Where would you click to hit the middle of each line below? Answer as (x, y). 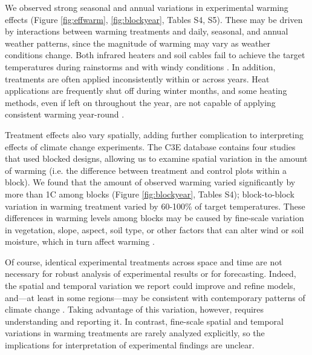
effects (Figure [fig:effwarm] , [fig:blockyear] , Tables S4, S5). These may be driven (154, 19)
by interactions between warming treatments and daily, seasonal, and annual (147, 31)
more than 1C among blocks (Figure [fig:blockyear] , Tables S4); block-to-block (150, 194)
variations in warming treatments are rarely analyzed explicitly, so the (135, 333)
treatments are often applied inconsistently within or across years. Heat (137, 78)
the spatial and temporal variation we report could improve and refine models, (150, 286)
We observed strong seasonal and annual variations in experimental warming (147, 7)
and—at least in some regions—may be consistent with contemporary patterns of (155, 297)
